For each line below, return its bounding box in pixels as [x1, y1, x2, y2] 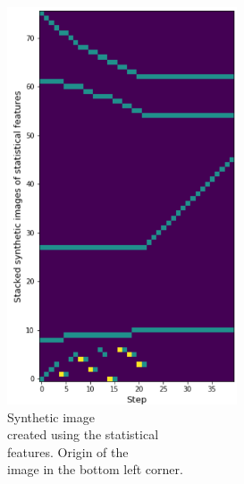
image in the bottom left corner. [7, 460, 183, 479]
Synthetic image [7, 407, 95, 426]
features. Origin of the [7, 442, 129, 461]
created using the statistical [7, 425, 159, 444]
